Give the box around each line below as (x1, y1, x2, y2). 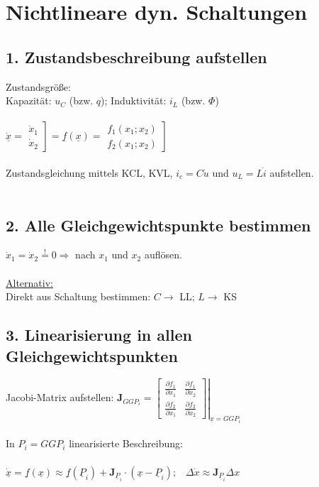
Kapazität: (6, 93, 52, 108)
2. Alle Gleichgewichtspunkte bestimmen (6, 214, 311, 236)
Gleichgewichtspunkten (6, 344, 178, 366)
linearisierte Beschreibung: (69, 436, 183, 451)
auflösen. (144, 247, 182, 262)
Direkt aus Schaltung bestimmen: (6, 289, 151, 304)
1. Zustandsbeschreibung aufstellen (6, 45, 267, 67)
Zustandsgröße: (6, 79, 71, 94)
